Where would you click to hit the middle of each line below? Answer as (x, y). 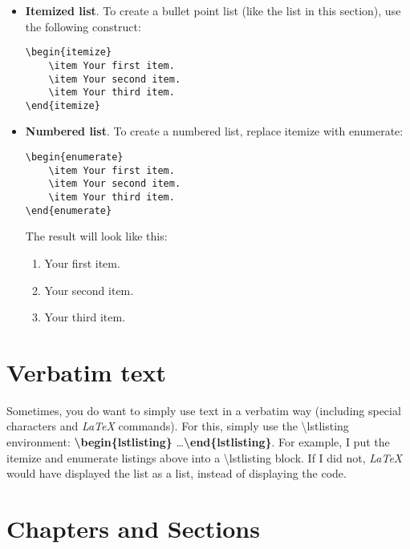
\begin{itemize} (69, 52)
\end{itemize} (63, 105)
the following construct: (83, 26)
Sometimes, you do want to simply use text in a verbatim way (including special (204, 410)
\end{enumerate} (69, 210)
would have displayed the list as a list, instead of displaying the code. (177, 473)
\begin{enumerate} (74, 157)
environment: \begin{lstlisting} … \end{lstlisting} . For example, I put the (198, 442)
